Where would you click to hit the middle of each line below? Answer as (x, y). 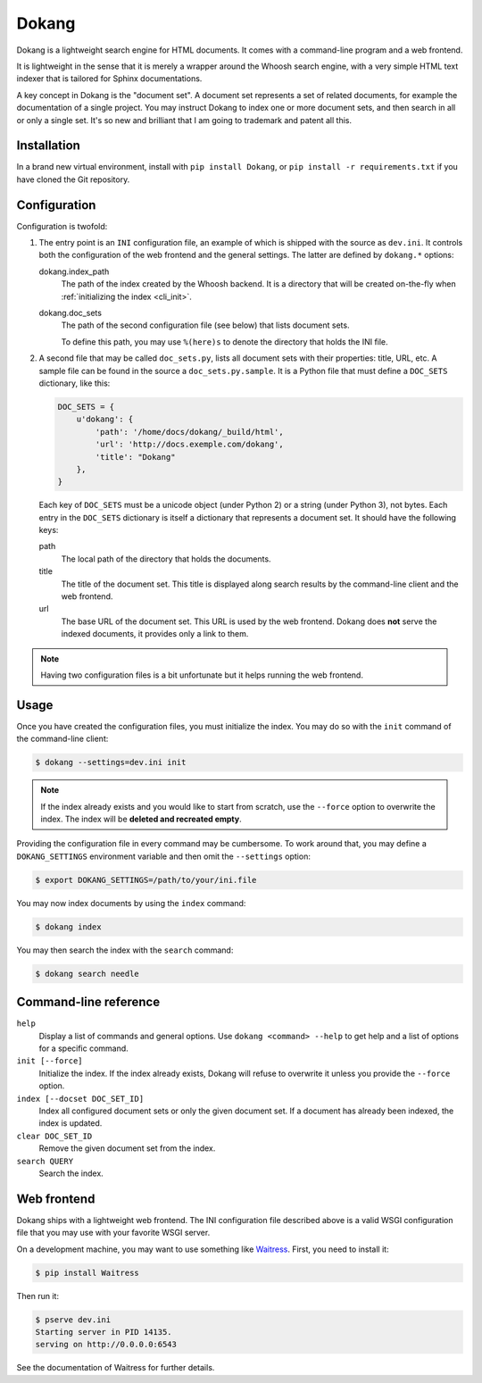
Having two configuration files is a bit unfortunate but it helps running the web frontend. (202, 675)
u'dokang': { (105, 419)
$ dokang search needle (87, 974)
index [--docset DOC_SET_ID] (80, 1099)
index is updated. (71, 1123)
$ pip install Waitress (87, 1273)
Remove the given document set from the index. (127, 1148)
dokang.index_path (74, 271)
